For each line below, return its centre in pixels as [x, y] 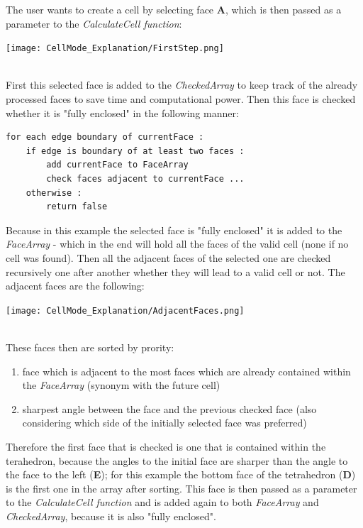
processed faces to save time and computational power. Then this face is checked [181, 99]
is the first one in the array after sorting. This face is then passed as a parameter [181, 488]
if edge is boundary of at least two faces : [135, 151]
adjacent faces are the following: [75, 286]
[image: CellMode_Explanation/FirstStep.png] [115, 49]
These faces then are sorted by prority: [90, 347]
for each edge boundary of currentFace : [105, 137]
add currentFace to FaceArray [117, 165]
